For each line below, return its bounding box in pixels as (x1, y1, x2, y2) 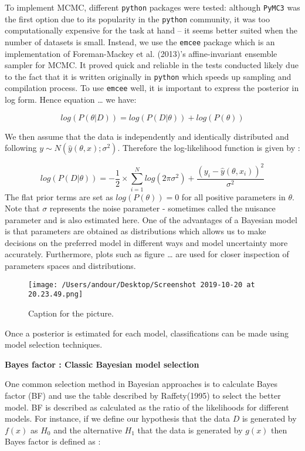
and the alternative (53, 423, 122, 436)
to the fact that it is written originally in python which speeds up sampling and (5, 70, 292, 82)
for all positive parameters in (181, 190, 286, 203)
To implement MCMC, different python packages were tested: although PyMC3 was (5, 1, 300, 13)
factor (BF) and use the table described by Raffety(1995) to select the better (5, 389, 281, 401)
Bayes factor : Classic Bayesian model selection (5, 358, 199, 370)
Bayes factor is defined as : (5, 435, 101, 447)
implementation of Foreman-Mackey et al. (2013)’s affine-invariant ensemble (5, 47, 277, 59)
